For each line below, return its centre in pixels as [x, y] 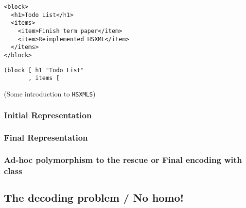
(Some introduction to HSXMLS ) [50, 93]
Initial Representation [48, 115]
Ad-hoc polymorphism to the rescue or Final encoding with [123, 160]
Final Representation [46, 137]
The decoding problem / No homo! [94, 198]
